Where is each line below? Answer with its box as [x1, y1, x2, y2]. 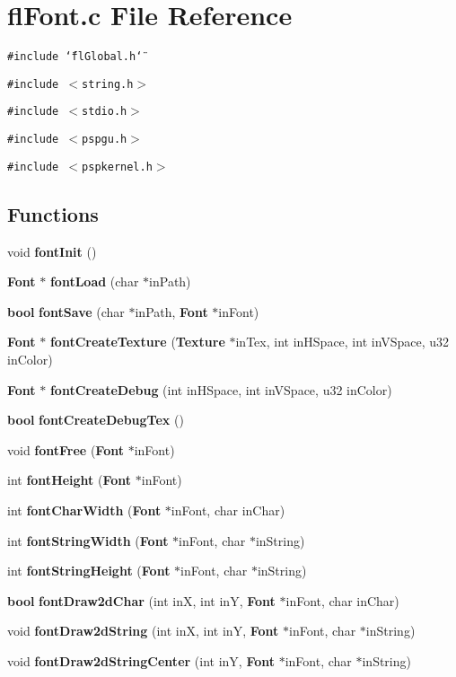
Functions [7, 199, 99, 227]
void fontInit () [7, 242, 97, 260]
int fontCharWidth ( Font [7, 500, 162, 519]
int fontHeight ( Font [7, 470, 132, 489]
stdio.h [82, 105, 127, 119]
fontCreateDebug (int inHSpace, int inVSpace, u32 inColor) [49, 380, 392, 399]
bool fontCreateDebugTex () [7, 410, 184, 429]
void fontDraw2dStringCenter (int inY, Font [7, 651, 275, 670]
